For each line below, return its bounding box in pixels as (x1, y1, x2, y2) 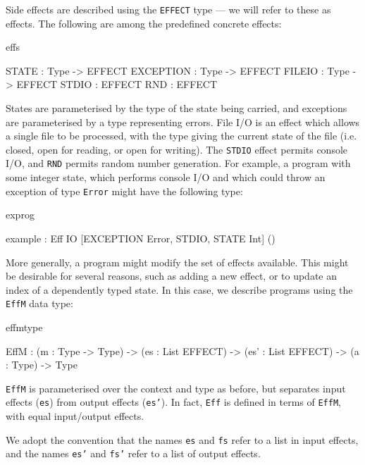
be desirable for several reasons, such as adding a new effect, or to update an (6, 268, 338, 283)
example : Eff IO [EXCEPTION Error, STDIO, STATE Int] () (6, 230, 276, 245)
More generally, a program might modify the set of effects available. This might (6, 254, 349, 269)
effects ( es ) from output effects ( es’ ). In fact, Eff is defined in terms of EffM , (6, 395, 341, 409)
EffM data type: (6, 296, 73, 311)
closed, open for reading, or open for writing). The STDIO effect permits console (6, 142, 348, 156)
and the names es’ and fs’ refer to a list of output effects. (6, 446, 261, 461)
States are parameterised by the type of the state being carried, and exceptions (6, 101, 347, 116)
